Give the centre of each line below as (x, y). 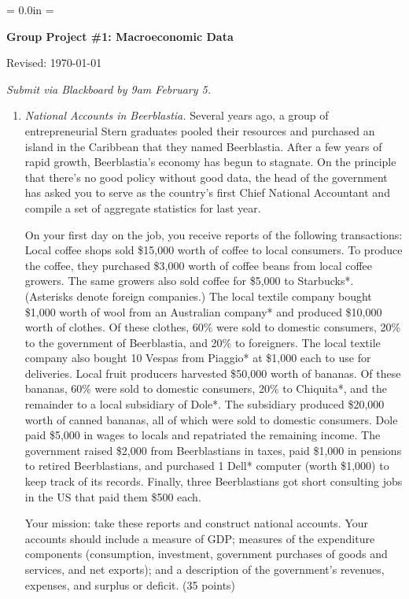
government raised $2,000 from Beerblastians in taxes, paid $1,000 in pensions (213, 450)
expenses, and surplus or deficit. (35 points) (130, 584)
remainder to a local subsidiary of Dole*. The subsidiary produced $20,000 (204, 404)
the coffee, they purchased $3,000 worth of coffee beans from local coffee (198, 265)
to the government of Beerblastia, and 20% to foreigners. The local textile (203, 342)
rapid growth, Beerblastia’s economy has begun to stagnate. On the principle (210, 162)
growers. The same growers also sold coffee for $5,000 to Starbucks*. (189, 281)
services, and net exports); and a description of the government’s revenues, (204, 569)
